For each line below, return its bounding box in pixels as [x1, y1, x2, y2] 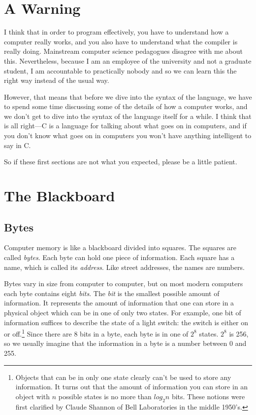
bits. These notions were [171, 391, 245, 401]
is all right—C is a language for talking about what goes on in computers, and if [4, 120, 247, 131]
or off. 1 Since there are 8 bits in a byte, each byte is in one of [4, 327, 189, 339]
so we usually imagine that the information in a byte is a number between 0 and [4, 338, 247, 348]
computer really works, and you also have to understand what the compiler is [4, 36, 238, 46]
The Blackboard [4, 186, 115, 206]
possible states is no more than [58, 391, 152, 401]
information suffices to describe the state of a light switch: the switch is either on [4, 317, 249, 327]
